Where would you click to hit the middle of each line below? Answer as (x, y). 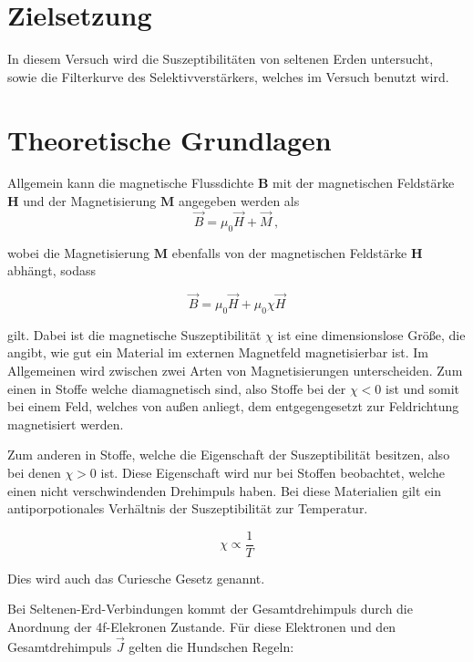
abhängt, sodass (52, 270)
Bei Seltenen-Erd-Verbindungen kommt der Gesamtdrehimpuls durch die (210, 609)
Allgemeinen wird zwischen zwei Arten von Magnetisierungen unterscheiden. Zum (235, 371)
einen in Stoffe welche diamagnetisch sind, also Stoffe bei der (177, 388)
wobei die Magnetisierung (79, 252)
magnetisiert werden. (66, 424)
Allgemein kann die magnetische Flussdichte (131, 183)
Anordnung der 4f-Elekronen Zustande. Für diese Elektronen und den (202, 627)
